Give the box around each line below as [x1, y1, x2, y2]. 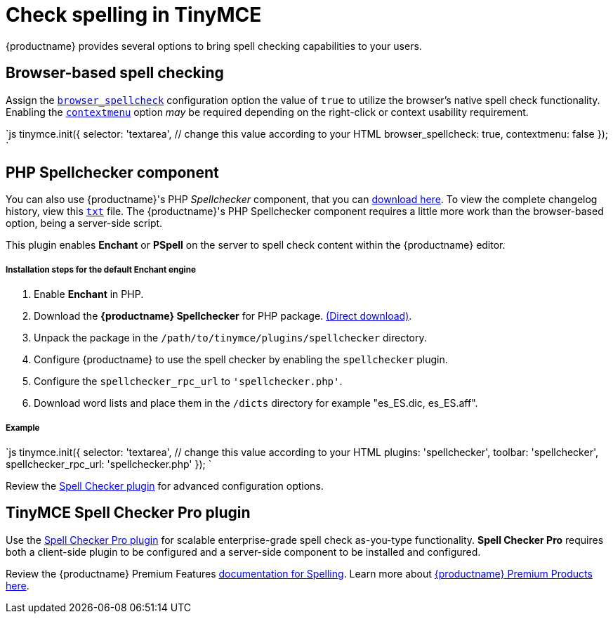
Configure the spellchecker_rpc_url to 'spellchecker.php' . [34, 375, 343, 388]
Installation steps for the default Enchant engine [6, 264, 196, 275]
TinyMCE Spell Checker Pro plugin [6, 504, 251, 522]
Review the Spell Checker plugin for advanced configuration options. [6, 480, 324, 492]
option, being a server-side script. [6, 217, 163, 230]
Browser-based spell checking [6, 64, 224, 82]
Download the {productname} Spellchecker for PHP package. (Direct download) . [34, 310, 412, 322]
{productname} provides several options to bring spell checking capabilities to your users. [6, 39, 422, 52]
